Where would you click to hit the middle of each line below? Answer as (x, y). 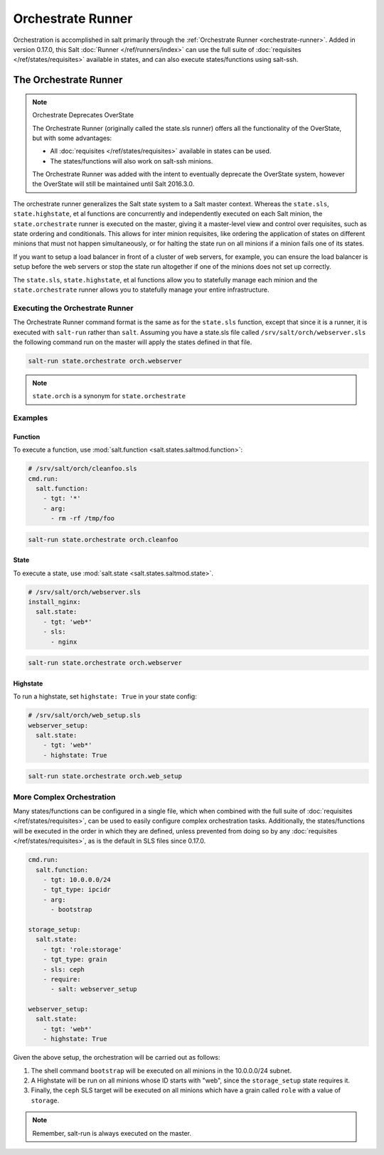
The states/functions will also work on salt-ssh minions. (132, 161)
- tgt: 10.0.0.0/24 (77, 880)
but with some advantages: (72, 138)
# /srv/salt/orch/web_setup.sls (85, 715)
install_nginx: (54, 602)
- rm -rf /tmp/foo (83, 518)
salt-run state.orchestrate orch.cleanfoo (103, 539)
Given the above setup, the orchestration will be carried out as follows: (117, 1058)
